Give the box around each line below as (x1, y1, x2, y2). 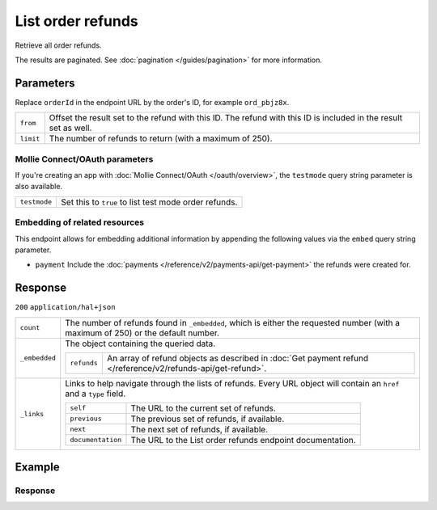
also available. (15, 182, 63, 192)
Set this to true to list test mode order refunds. (61, 196, 238, 208)
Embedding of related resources (15, 217, 145, 228)
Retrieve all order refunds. (15, 40, 102, 50)
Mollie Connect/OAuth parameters (15, 154, 154, 165)
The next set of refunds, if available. (130, 424, 269, 435)
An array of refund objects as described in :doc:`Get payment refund (106, 352, 368, 364)
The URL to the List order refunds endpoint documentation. (130, 434, 356, 445)
